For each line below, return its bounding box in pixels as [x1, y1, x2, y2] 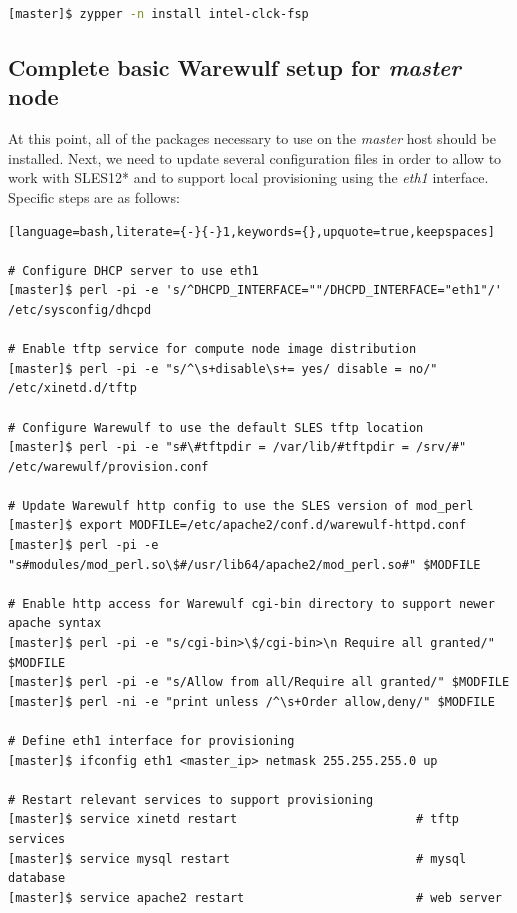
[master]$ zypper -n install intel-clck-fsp [8, 7, 309, 21]
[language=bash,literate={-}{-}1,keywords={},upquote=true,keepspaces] [8, 224, 495, 239]
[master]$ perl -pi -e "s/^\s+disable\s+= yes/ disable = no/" [8, 361, 438, 376]
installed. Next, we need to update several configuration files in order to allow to [8, 147, 502, 168]
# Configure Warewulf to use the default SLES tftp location [8, 420, 424, 435]
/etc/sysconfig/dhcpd [8, 302, 152, 317]
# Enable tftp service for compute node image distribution [8, 342, 417, 357]
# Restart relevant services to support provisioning [8, 792, 374, 807]
